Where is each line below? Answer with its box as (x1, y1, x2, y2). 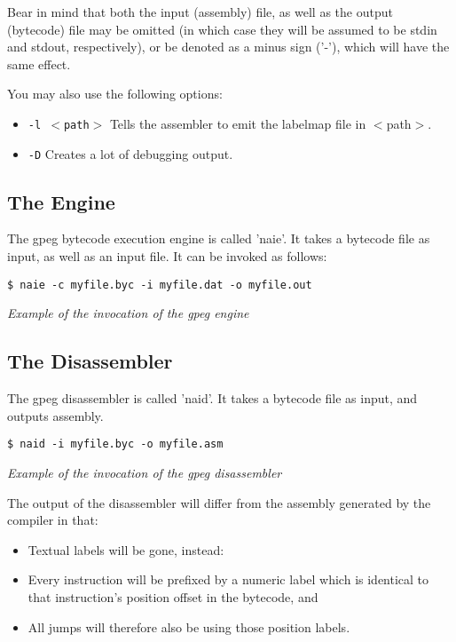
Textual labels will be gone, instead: (28, 540, 224, 559)
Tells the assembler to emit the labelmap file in (109, 114, 366, 132)
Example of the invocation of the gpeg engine (7, 304, 249, 322)
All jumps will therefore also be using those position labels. (28, 617, 350, 636)
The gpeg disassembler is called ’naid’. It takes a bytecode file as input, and (7, 389, 418, 408)
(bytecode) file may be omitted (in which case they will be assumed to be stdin (7, 20, 437, 38)
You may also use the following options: (7, 84, 223, 103)
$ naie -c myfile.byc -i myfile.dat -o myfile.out (7, 278, 312, 291)
